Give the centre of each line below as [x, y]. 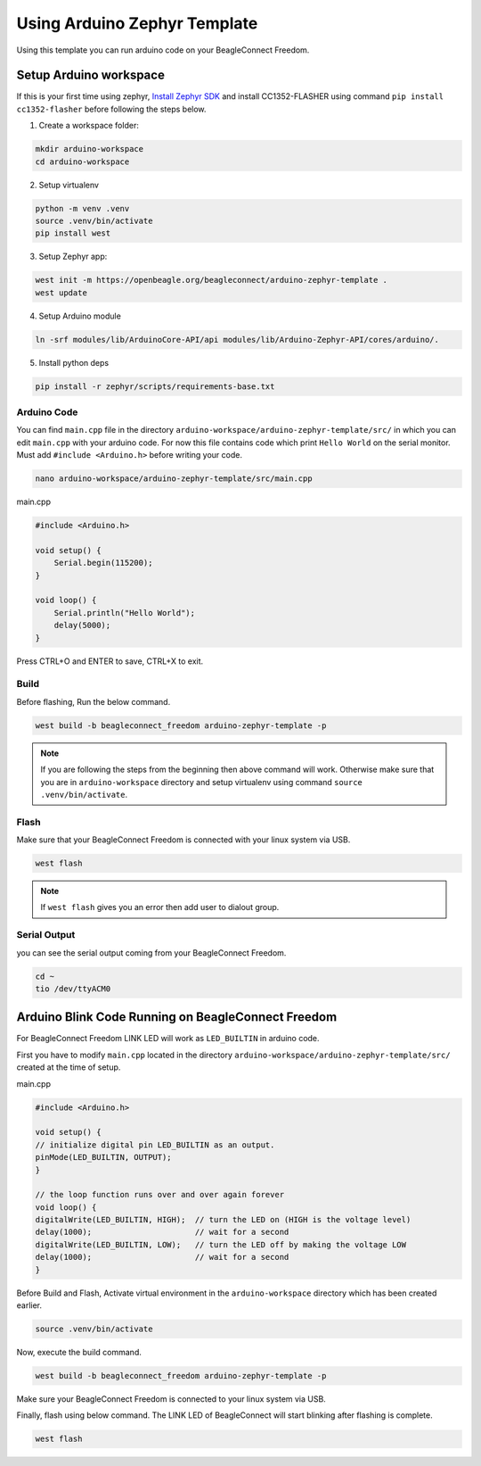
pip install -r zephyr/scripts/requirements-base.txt [155, 386]
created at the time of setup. [69, 1067]
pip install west [73, 233]
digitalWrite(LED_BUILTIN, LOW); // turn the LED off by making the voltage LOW [221, 1244]
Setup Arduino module [80, 316]
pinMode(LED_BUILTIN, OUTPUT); [104, 1157]
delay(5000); [82, 625]
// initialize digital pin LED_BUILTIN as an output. [155, 1145]
